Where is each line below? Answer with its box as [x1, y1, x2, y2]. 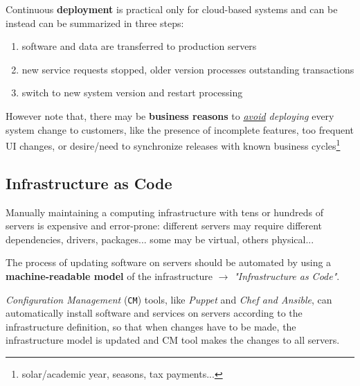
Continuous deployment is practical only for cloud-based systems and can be [6, 2, 338, 16]
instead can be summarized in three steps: [6, 15, 184, 30]
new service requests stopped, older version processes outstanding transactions [21, 62, 354, 76]
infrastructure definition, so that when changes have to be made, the [6, 319, 296, 333]
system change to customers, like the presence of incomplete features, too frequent [6, 122, 354, 137]
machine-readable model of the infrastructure [6, 268, 213, 283]
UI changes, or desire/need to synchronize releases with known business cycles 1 [6, 137, 341, 152]
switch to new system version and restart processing [21, 85, 243, 100]
